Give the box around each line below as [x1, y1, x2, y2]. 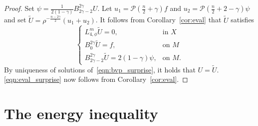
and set [4, 14, 26, 25]
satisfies [231, 14, 255, 25]
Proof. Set [4, 3, 34, 13]
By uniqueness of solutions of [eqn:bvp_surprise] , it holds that [4, 64, 196, 74]
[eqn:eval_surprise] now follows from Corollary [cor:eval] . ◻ [4, 74, 188, 84]
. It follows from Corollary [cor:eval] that [95, 14, 222, 25]
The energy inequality [4, 103, 158, 124]
